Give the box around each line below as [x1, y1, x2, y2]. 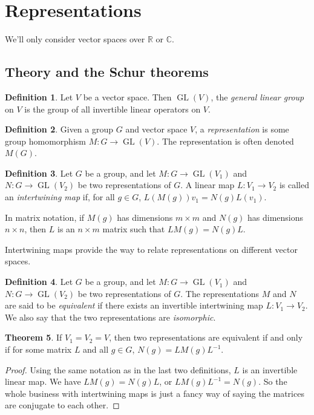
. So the [258, 375, 287, 388]
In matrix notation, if [5, 211, 85, 223]
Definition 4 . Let [5, 275, 73, 288]
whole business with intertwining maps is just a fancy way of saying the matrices [5, 387, 304, 399]
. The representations [180, 287, 259, 299]
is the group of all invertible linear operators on [24, 102, 201, 115]
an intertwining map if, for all [5, 191, 115, 203]
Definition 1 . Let [5, 90, 73, 103]
